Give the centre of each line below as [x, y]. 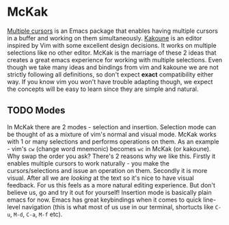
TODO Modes [36, 110]
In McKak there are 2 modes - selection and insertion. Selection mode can [112, 127]
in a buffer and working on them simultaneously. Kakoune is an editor [105, 38]
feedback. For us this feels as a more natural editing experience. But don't [111, 185]
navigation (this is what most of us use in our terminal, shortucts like [118, 207]
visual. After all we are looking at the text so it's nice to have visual [100, 178]
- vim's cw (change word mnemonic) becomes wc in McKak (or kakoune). [109, 148]
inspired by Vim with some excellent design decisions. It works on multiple [112, 45]
